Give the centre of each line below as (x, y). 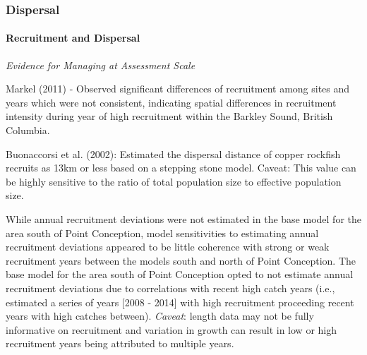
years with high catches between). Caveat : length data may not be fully (160, 316)
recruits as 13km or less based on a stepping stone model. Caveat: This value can (181, 168)
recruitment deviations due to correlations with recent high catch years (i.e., (170, 288)
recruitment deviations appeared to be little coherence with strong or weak (168, 247)
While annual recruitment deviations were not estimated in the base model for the (183, 218)
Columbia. (28, 130)
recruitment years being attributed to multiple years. (120, 343)
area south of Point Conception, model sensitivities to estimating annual (162, 233)
